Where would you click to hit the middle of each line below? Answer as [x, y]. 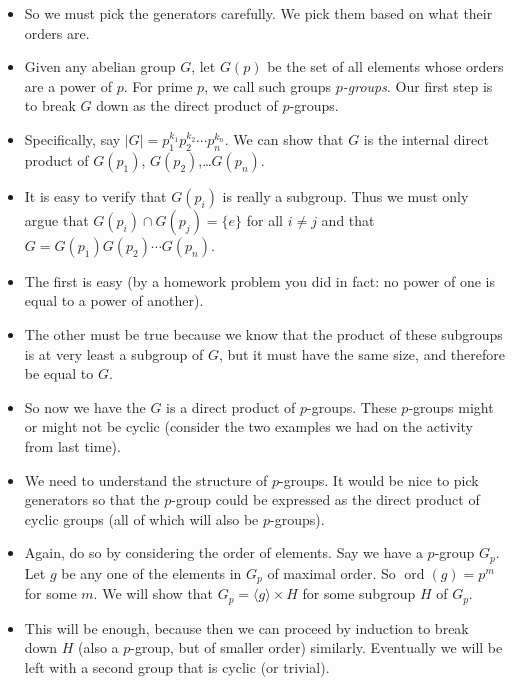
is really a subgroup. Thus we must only [345, 195]
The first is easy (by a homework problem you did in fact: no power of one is [260, 280]
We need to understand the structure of [146, 479]
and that [348, 219]
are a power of [68, 85]
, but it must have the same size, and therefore [361, 353]
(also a [98, 647]
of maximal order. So [331, 572]
